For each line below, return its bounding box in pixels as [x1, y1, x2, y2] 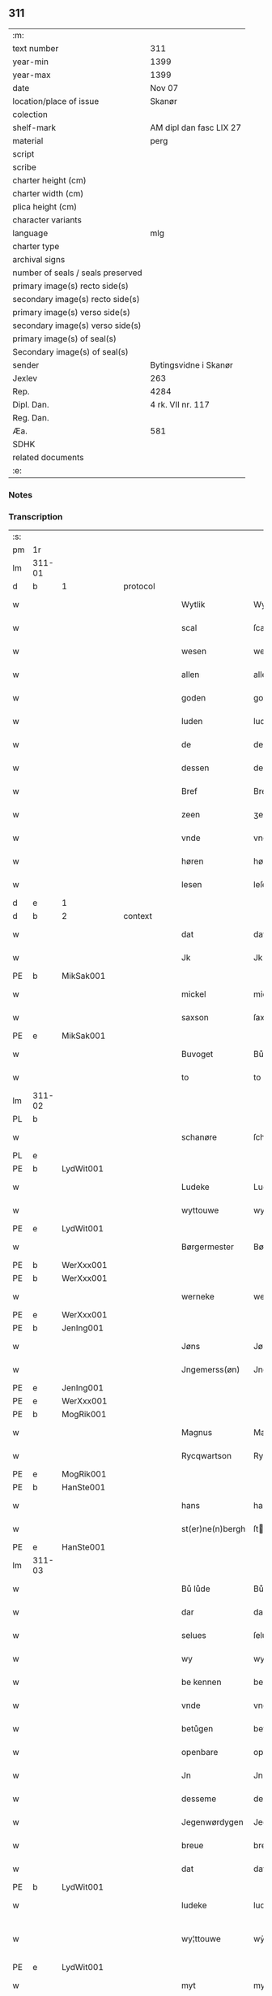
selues [181, 1630, 206, 1641]
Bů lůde [181, 1583, 210, 1594]
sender [12, 359, 40, 370]
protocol [123, 580, 155, 592]
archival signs [12, 253, 66, 265]
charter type [12, 240, 60, 252]
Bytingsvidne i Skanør [150, 359, 233, 370]
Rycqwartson [181, 1451, 232, 1462]
